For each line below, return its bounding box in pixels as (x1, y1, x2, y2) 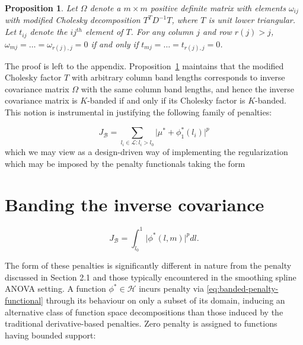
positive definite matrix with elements (150, 2, 286, 14)
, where (171, 14, 198, 26)
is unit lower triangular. (208, 14, 296, 26)
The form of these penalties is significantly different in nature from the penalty (5, 259, 292, 272)
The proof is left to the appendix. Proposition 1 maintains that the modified (5, 59, 284, 72)
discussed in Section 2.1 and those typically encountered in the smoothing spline (5, 270, 296, 283)
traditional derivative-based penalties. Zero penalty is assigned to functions (5, 317, 278, 330)
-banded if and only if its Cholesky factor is (87, 94, 245, 107)
